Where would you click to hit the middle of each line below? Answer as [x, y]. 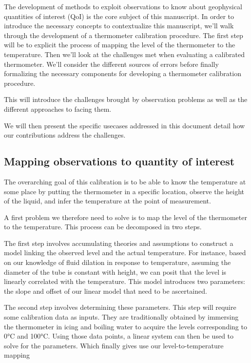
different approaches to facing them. [58, 109]
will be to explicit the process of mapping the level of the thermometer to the [120, 45]
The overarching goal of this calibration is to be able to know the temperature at [125, 181]
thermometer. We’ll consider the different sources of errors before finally [111, 64]
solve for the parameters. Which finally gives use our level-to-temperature [114, 345]
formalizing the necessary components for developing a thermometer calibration [123, 73]
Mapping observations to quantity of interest [119, 161]
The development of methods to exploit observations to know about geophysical [123, 6]
